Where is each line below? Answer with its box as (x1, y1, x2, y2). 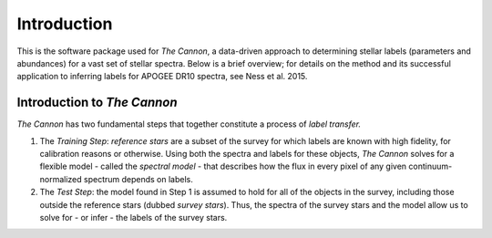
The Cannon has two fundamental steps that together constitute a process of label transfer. (16, 119, 362, 129)
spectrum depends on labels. (83, 173, 193, 184)
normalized (39, 173, 82, 184)
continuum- (408, 160, 453, 172)
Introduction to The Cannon (16, 95, 178, 110)
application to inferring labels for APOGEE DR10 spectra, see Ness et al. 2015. (16, 71, 308, 82)
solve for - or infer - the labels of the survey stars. (39, 212, 228, 222)
